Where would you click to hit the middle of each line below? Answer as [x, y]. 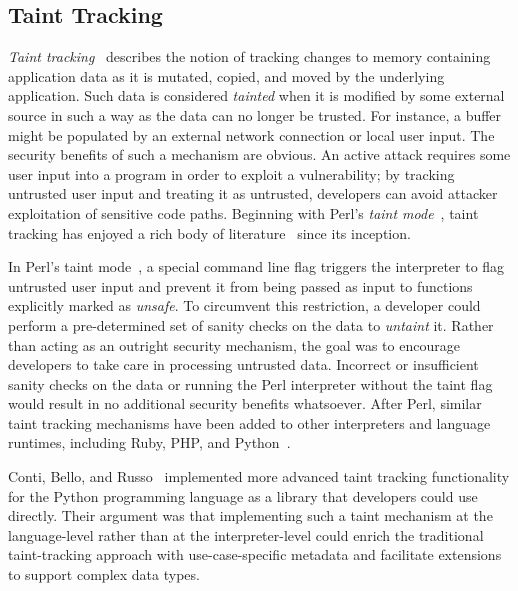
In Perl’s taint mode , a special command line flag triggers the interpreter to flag [256, 266]
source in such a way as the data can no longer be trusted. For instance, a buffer [255, 114]
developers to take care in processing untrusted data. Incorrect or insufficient [243, 364]
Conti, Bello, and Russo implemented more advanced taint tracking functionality [259, 476]
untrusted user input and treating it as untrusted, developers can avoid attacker [253, 193]
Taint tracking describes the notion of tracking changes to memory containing [249, 56]
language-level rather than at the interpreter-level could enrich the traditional [246, 534]
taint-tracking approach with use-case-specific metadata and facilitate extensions [255, 554]
